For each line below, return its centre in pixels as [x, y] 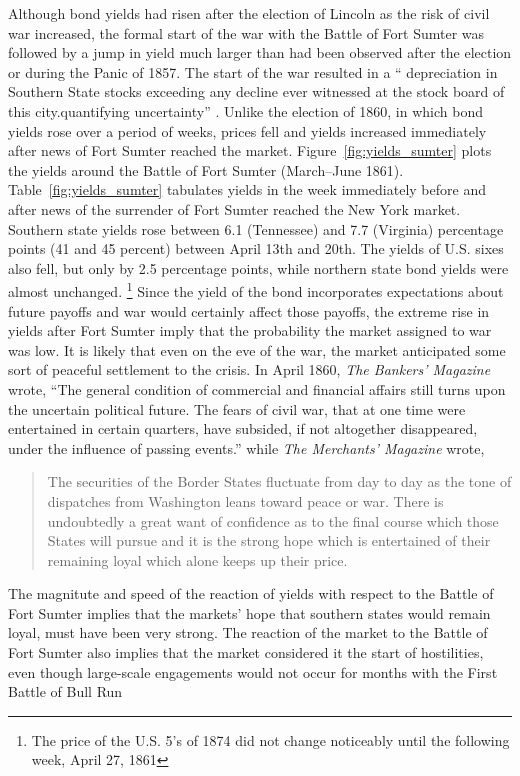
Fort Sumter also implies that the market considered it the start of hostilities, [246, 652]
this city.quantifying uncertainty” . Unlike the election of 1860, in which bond [246, 110]
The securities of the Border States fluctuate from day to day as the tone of [279, 481]
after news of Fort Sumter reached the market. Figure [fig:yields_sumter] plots [250, 150]
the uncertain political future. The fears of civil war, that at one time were [237, 408]
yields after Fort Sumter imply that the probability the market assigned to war [250, 330]
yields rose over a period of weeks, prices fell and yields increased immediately [247, 130]
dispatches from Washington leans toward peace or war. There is [245, 500]
